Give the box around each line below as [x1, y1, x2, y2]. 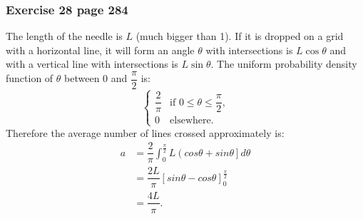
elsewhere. [170, 116, 214, 126]
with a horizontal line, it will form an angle [6, 42, 195, 57]
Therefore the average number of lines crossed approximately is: [6, 125, 285, 140]
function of [6, 71, 53, 86]
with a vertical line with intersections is [6, 56, 178, 71]
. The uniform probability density [210, 56, 357, 71]
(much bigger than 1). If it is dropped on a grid [136, 29, 344, 44]
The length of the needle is [6, 29, 123, 44]
